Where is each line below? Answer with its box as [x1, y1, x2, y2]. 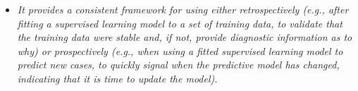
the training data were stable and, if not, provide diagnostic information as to [17, 30, 352, 44]
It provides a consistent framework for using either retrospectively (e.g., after [17, 2, 349, 16]
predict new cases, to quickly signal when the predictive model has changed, [17, 57, 340, 72]
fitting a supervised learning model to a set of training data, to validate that [17, 16, 342, 30]
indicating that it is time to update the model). [17, 71, 218, 85]
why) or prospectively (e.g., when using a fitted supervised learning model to [17, 43, 343, 58]
